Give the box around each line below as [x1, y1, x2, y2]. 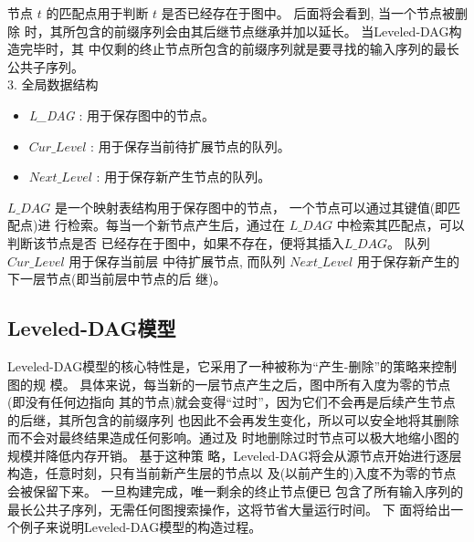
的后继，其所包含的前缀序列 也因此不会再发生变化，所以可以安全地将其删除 [7, 410, 459, 429]
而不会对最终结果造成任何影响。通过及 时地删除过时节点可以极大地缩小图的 [7, 428, 459, 447]
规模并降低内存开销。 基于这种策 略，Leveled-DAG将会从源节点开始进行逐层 [7, 445, 462, 464]
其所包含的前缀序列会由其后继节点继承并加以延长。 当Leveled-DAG [49, 21, 449, 40]
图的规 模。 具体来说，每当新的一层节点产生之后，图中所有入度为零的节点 [7, 374, 451, 393]
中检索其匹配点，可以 [336, 215, 465, 235]
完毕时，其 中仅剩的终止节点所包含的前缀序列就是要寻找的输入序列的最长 [19, 39, 459, 58]
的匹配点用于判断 [46, 4, 149, 22]
